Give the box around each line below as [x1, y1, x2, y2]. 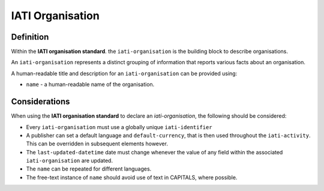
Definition [11, 32, 49, 42]
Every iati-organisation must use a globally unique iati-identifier [26, 123, 212, 130]
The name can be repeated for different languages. [26, 165, 152, 172]
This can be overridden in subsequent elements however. [26, 140, 168, 147]
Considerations [11, 97, 70, 107]
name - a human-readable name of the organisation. [26, 81, 155, 88]
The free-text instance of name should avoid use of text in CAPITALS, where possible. [26, 174, 238, 181]
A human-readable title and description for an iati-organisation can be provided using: [11, 70, 238, 77]
